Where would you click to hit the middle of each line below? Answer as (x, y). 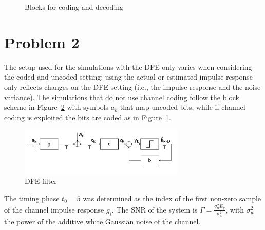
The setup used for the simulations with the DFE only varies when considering (128, 66)
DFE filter (41, 181)
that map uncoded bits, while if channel (183, 107)
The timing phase (32, 198)
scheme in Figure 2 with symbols (56, 107)
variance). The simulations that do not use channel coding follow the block (122, 97)
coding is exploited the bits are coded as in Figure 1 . (88, 117)
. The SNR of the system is (155, 209)
